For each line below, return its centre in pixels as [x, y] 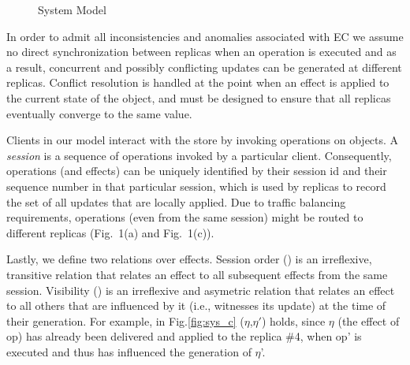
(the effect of [369, 320]
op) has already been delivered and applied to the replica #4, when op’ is [184, 336]
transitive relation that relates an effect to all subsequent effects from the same [197, 274]
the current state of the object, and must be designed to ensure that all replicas [199, 97]
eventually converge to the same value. [99, 113]
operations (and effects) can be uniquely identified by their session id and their [197, 171]
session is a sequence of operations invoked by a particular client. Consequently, [199, 155]
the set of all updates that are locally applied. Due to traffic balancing [176, 201]
